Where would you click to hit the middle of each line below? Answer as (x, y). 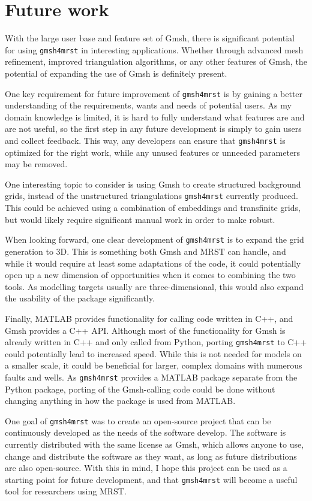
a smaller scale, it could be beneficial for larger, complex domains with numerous (154, 365)
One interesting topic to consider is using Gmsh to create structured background (153, 184)
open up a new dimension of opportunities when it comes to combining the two (150, 275)
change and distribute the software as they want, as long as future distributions (151, 456)
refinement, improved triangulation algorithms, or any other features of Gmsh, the (156, 61)
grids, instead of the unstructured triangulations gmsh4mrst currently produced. (151, 196)
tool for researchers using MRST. (66, 491)
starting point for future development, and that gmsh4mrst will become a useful (151, 479)
